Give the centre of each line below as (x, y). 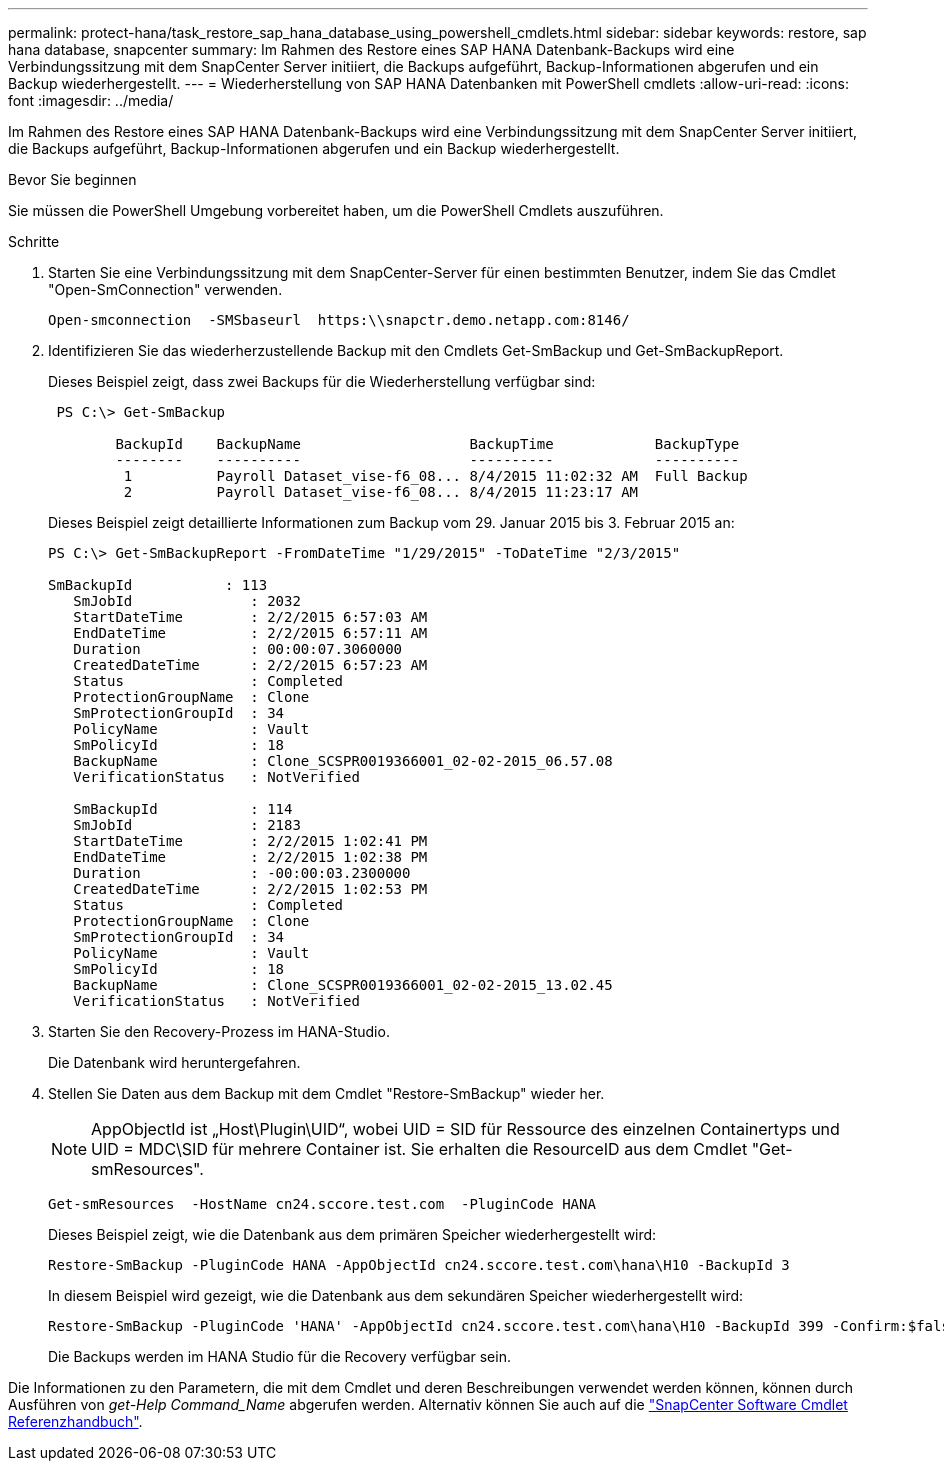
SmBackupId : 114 (183, 809)
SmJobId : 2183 (187, 825)
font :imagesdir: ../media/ (91, 100)
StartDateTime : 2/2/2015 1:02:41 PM (250, 841)
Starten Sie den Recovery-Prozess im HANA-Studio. (219, 1031)
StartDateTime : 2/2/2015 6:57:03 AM (250, 617)
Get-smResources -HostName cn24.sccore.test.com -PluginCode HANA (322, 1204)
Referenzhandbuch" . (75, 1421)
